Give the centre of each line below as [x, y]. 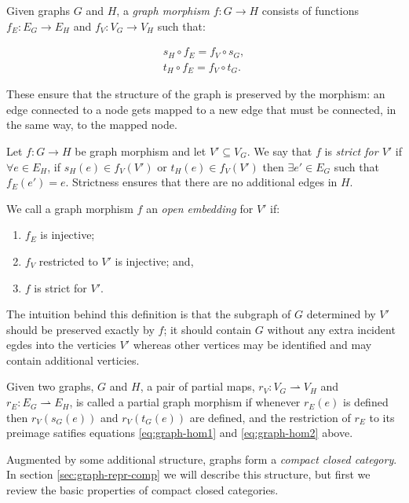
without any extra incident [331, 329]
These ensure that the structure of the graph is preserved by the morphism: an [196, 94]
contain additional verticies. [73, 360]
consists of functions [310, 10]
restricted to [68, 261]
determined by [341, 314]
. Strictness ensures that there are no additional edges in [201, 182]
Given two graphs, [50, 386]
